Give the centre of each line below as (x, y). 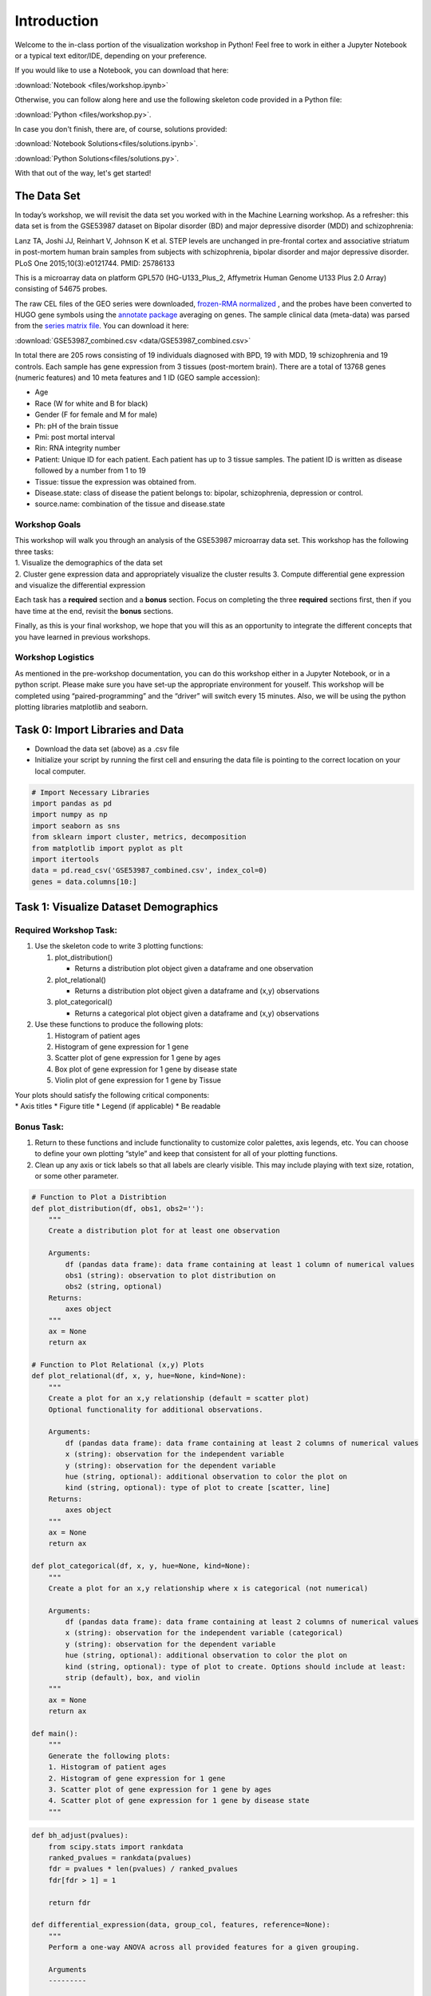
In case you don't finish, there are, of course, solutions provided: (121, 129)
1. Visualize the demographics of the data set (89, 563)
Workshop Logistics (55, 657)
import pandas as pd (71, 803)
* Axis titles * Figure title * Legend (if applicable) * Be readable (118, 1106)
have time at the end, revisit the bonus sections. (94, 611)
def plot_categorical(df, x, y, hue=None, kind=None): (141, 1566)
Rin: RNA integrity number (77, 448)
